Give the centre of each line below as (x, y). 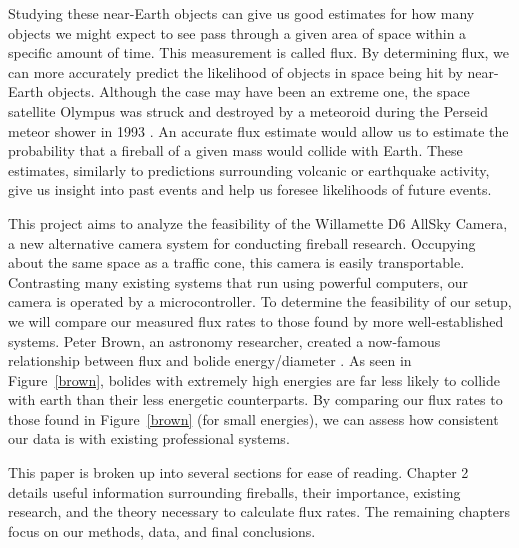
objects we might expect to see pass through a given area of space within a (237, 32)
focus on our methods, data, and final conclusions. (162, 530)
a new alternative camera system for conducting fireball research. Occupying (242, 242)
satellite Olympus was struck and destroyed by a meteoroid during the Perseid (248, 110)
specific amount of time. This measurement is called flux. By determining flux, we (259, 52)
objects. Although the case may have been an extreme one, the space (258, 91)
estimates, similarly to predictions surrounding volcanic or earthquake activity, (249, 169)
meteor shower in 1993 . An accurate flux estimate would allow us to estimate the (258, 130)
